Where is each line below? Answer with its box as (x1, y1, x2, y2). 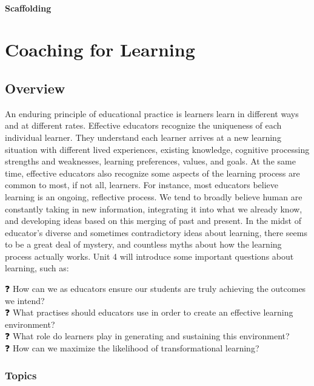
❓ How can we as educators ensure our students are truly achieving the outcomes (5, 282, 306, 295)
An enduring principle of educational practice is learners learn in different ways (5, 107, 299, 120)
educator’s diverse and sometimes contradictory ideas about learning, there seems (5, 226, 307, 239)
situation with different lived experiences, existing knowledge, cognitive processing (5, 143, 310, 155)
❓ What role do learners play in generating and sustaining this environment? (5, 330, 290, 342)
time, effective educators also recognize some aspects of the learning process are (5, 166, 300, 179)
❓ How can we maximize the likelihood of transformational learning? (5, 342, 259, 354)
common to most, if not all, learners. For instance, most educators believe (5, 178, 279, 191)
